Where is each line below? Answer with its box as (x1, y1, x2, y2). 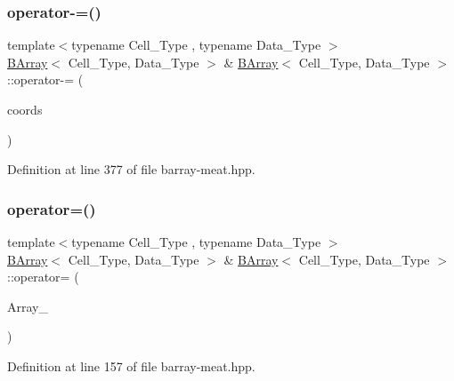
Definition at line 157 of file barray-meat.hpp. (7, 356, 255, 375)
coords (7, 100, 43, 118)
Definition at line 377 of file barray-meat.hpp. (7, 160, 255, 179)
